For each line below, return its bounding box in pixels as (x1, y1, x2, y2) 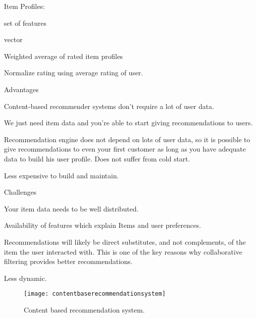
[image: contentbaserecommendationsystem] (24, 290, 166, 298)
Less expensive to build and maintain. (4, 170, 119, 180)
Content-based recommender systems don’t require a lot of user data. (4, 101, 214, 111)
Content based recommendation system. (24, 304, 145, 315)
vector (4, 34, 23, 45)
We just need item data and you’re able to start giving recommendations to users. (4, 117, 253, 128)
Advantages (4, 84, 39, 94)
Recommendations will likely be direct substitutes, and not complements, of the (4, 236, 246, 247)
